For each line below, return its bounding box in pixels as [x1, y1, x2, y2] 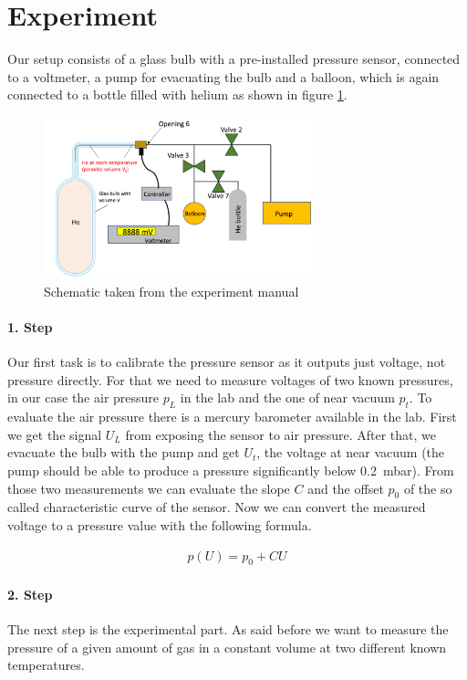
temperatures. [7, 655, 85, 675]
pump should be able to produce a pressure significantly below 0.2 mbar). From [7, 461, 454, 480]
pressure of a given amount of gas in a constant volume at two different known [7, 637, 447, 656]
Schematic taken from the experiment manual [44, 281, 299, 300]
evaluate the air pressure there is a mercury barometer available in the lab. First [7, 407, 457, 426]
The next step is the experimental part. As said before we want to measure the [7, 620, 449, 639]
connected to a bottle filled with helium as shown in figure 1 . [7, 85, 348, 104]
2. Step [7, 585, 53, 604]
